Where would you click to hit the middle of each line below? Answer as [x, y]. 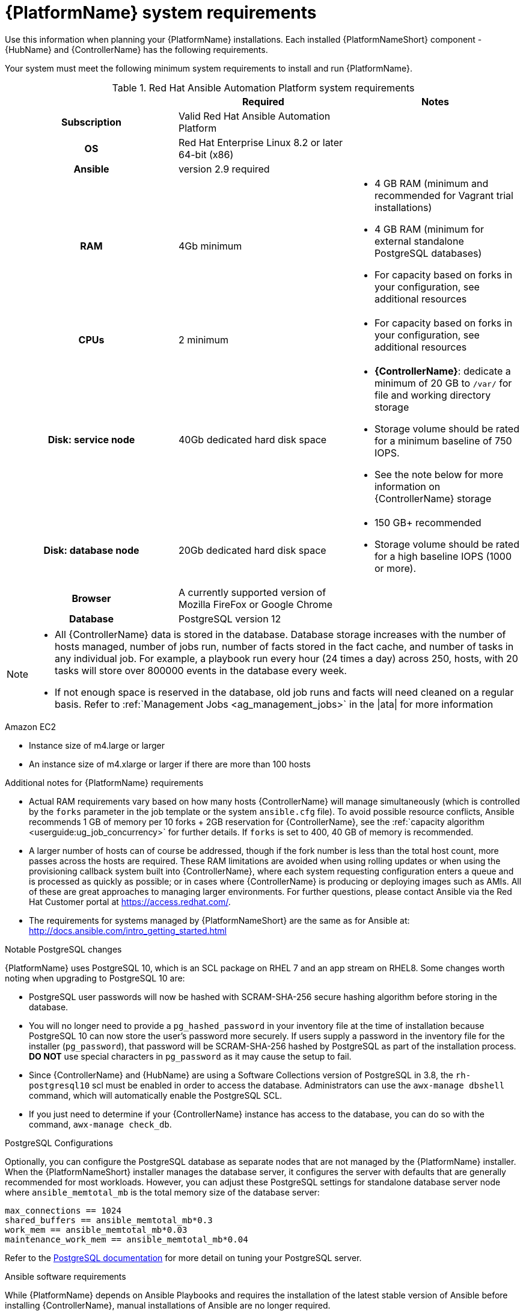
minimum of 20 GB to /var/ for [443, 383]
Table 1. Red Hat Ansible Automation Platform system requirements [263, 88]
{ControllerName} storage [433, 498]
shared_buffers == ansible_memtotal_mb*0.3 [109, 1220]
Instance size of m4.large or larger [97, 745]
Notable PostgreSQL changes [63, 949]
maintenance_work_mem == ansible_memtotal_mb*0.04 [127, 1239]
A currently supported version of [252, 592]
